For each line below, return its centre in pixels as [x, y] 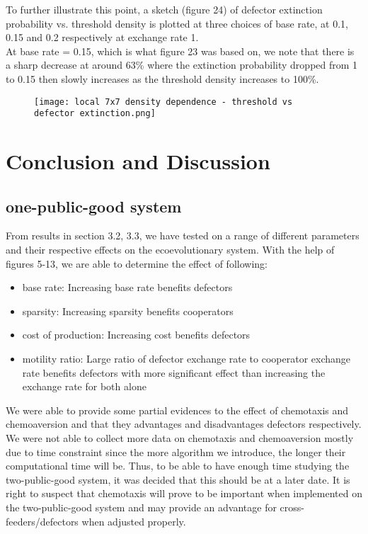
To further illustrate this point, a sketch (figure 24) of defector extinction [164, 9]
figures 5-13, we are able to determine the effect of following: [137, 263]
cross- [292, 507]
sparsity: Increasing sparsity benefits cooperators [128, 311]
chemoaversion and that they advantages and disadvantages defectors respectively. [184, 424]
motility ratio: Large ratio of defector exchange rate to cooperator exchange [186, 359]
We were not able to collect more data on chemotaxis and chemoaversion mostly [180, 437]
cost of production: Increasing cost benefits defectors [136, 335]
